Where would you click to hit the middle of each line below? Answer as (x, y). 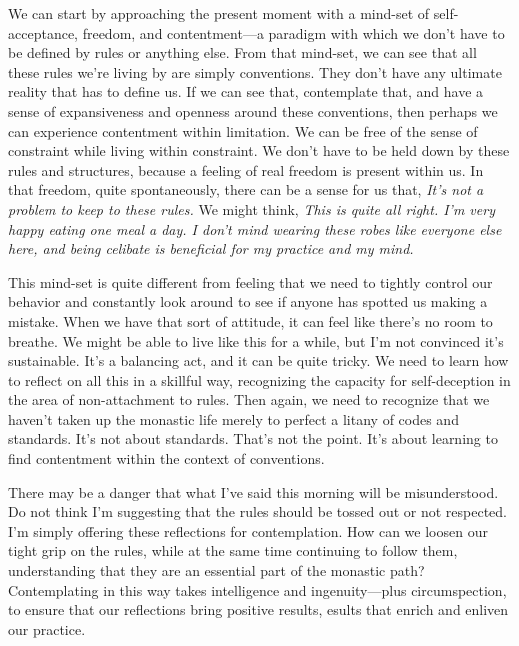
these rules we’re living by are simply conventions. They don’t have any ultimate (255, 71)
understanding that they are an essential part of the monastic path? (216, 570)
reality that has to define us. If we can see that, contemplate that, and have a (246, 91)
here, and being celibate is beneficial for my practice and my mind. (211, 248)
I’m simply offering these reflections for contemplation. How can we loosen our (248, 530)
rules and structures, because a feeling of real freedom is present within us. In (246, 169)
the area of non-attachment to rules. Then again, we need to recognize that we (249, 399)
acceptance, (43, 32)
